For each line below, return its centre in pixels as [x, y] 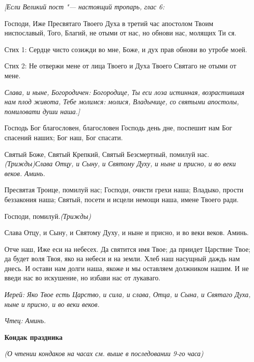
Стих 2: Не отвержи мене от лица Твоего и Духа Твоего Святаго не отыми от [120, 66]
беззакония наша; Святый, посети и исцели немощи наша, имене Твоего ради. [122, 199]
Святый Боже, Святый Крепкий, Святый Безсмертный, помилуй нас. [107, 154]
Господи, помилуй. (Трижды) [48, 216]
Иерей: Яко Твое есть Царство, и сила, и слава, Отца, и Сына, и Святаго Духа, [128, 294]
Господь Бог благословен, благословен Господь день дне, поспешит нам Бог [118, 128]
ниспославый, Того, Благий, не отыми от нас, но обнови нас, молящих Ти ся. [121, 33]
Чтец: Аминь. [25, 320]
